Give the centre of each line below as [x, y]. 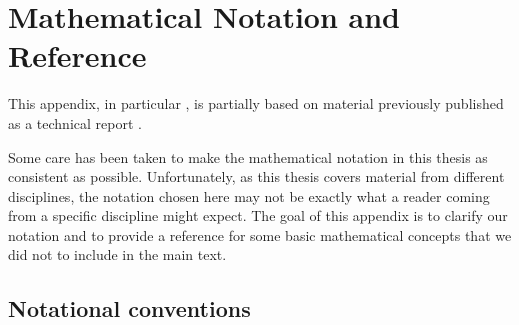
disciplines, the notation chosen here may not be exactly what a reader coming [249, 195]
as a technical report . [75, 122]
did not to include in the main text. [117, 254]
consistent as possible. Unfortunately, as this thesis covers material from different [256, 176]
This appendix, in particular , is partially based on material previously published [256, 103]
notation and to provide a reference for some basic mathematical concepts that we [260, 234]
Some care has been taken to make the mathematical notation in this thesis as [248, 156]
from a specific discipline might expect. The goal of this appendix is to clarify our [258, 215]
